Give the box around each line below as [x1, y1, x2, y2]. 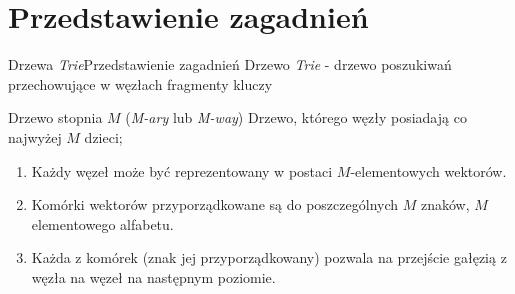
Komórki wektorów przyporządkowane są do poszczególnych [31, 194, 399, 215]
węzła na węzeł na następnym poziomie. [31, 266, 276, 287]
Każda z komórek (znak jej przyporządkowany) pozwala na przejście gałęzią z [31, 247, 507, 268]
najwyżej [8, 126, 62, 147]
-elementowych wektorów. [350, 160, 507, 181]
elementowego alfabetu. [31, 213, 174, 234]
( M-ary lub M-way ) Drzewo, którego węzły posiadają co [125, 107, 467, 128]
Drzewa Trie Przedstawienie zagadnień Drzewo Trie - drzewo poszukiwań [8, 54, 452, 75]
